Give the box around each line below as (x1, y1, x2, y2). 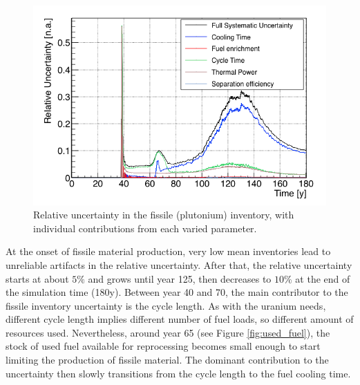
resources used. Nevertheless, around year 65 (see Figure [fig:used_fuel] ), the (6, 325, 330, 339)
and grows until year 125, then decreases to (88, 271, 272, 285)
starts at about (6, 271, 69, 285)
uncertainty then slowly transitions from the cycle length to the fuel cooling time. (6, 366, 351, 380)
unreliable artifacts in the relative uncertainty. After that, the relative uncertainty (6, 257, 352, 272)
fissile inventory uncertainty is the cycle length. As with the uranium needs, (6, 298, 326, 312)
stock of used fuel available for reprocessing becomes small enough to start (6, 339, 321, 353)
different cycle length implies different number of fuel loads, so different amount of (6, 312, 354, 326)
